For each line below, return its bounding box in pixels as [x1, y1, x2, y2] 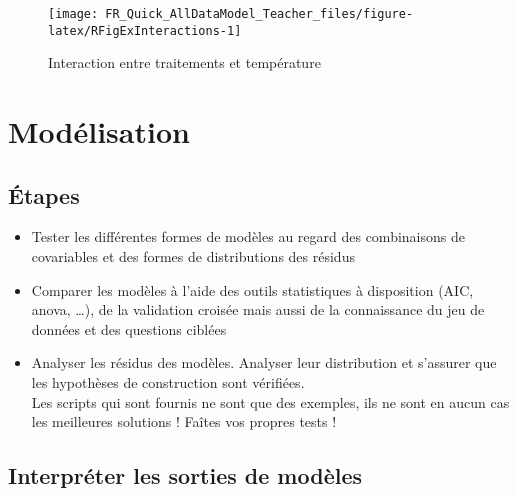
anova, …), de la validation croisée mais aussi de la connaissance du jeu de [31, 299, 485, 320]
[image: [48, 7, 99, 21]
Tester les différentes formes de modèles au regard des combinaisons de [31, 226, 465, 247]
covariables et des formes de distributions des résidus [31, 246, 355, 267]
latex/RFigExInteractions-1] [48, 23, 242, 38]
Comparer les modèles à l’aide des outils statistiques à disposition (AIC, [31, 279, 474, 300]
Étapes [8, 179, 80, 210]
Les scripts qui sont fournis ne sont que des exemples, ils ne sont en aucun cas [31, 391, 510, 412]
